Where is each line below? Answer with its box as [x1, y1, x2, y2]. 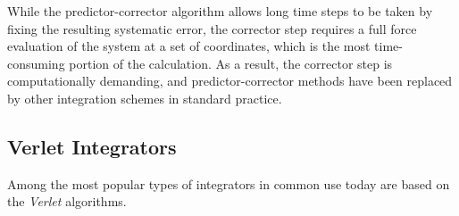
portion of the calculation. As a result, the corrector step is [69, 54, 393, 72]
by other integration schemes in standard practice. [7, 88, 282, 107]
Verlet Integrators [7, 132, 177, 160]
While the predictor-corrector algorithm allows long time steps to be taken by [7, 2, 433, 20]
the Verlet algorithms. [7, 192, 127, 211]
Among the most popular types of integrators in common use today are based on [7, 174, 450, 193]
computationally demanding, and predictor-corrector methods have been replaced [7, 71, 453, 90]
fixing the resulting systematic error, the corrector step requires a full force [7, 19, 417, 37]
